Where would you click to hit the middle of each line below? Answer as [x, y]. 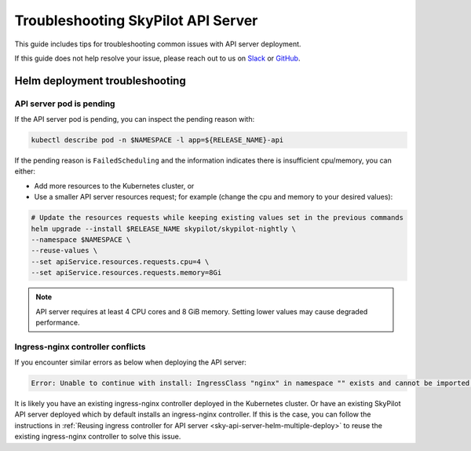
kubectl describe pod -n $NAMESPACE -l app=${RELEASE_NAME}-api [157, 140]
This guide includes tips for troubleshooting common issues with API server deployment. [158, 44]
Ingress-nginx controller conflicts [80, 346]
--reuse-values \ [64, 251]
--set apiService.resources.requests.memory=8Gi [126, 273]
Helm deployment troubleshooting [100, 81]
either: [25, 171]
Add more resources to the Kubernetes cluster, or [114, 185]
